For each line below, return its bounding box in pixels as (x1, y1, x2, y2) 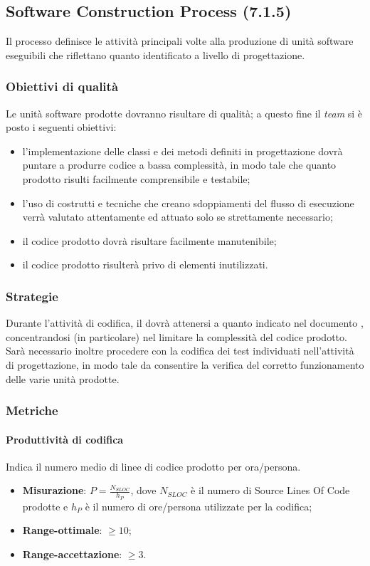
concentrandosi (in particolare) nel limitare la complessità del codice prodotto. (6, 329, 347, 344)
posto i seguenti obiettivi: (6, 120, 117, 135)
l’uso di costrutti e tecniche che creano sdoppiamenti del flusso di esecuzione (22, 195, 354, 210)
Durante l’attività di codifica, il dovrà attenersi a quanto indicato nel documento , (6, 315, 364, 330)
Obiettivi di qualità (6, 78, 119, 95)
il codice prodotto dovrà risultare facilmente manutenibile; (22, 233, 277, 248)
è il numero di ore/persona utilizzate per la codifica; (85, 498, 312, 513)
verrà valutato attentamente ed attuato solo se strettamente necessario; (22, 209, 333, 224)
